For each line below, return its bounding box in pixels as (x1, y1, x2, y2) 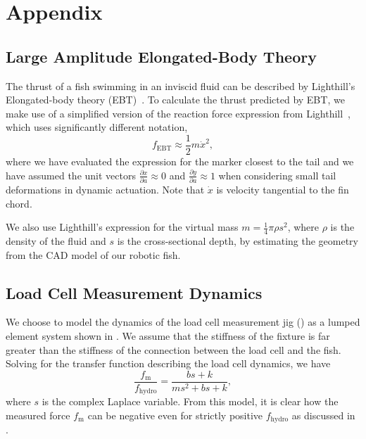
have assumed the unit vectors (6, 167, 136, 182)
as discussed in (291, 407, 355, 422)
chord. (6, 196, 32, 210)
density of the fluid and (6, 233, 106, 248)
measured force (6, 407, 70, 422)
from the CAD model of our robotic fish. (6, 247, 181, 262)
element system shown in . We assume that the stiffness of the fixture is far (6, 328, 330, 343)
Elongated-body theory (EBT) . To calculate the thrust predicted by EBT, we (6, 92, 345, 107)
